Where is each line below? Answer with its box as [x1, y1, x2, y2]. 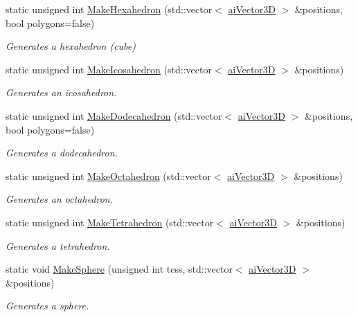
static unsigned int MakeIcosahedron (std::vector [6, 62, 212, 76]
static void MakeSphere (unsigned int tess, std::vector [6, 262, 233, 276]
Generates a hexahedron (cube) [6, 39, 136, 53]
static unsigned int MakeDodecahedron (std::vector [6, 108, 222, 123]
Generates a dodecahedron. [6, 145, 118, 160]
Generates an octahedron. [6, 192, 114, 206]
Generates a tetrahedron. [6, 238, 110, 253]
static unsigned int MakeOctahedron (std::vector [6, 168, 211, 183]
